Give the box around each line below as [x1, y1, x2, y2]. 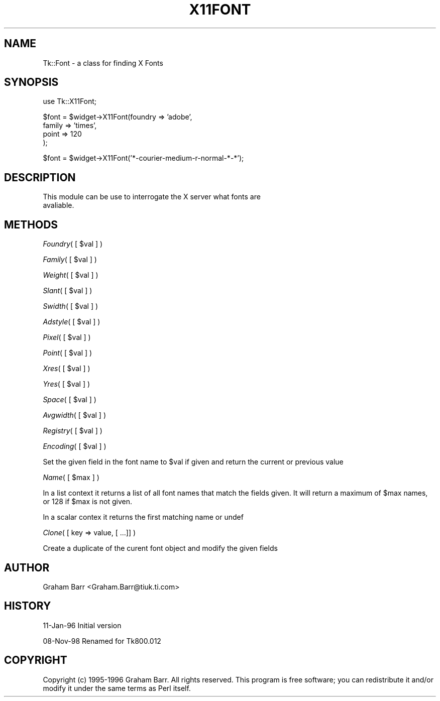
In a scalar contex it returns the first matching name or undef [43, 513, 244, 522]
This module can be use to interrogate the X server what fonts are [43, 192, 261, 201]
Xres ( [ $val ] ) [43, 364, 90, 373]
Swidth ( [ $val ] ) [43, 302, 98, 311]
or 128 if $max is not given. [43, 497, 132, 506]
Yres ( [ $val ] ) [43, 380, 90, 389]
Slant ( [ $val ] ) [43, 286, 92, 295]
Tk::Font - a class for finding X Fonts [43, 58, 163, 67]
